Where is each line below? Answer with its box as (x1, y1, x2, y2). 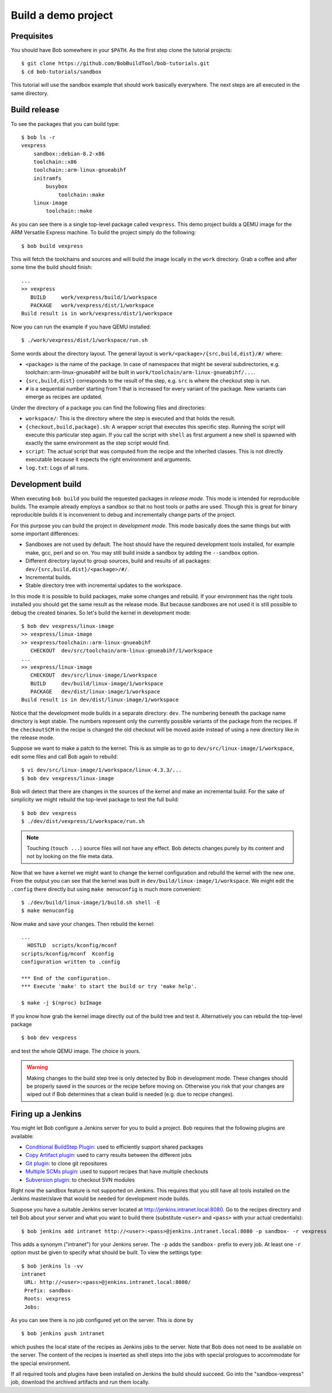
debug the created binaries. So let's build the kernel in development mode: (11, 609, 191, 616)
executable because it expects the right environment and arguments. (25, 456, 192, 463)
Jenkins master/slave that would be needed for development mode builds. (11, 1195, 190, 1202)
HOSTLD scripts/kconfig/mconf (27, 942, 117, 949)
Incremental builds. (25, 574, 72, 581)
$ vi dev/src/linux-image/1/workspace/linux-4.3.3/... (21, 767, 182, 773)
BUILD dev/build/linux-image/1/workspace (30, 680, 163, 687)
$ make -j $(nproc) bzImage (21, 999, 102, 1006)
